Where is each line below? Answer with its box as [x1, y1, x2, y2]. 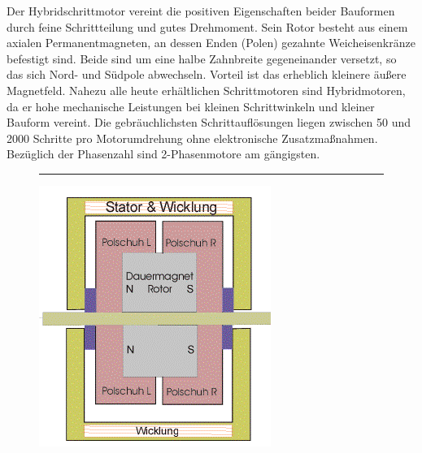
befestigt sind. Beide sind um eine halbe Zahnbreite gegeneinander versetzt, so [7, 50, 397, 67]
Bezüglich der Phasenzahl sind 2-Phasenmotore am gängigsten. [7, 145, 320, 162]
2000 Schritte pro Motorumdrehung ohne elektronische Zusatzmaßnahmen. [7, 129, 378, 146]
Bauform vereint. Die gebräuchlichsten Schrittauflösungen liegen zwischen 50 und [7, 114, 411, 131]
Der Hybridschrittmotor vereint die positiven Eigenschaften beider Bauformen [7, 2, 395, 19]
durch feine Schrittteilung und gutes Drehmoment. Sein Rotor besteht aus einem [7, 18, 408, 35]
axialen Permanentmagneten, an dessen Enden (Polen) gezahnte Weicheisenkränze [7, 34, 415, 51]
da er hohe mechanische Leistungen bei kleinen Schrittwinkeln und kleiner [7, 97, 375, 114]
